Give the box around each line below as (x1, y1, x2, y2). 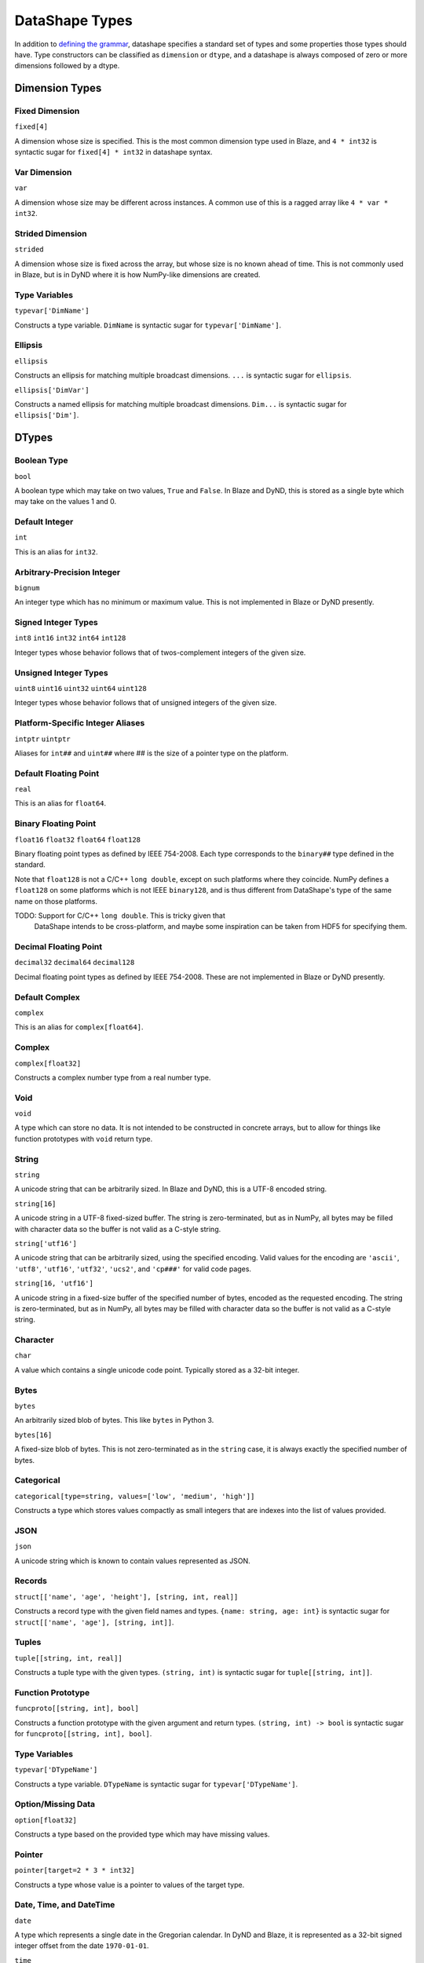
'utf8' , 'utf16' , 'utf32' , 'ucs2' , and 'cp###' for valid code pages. (14, 1264, 251, 1274)
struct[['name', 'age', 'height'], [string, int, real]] (14, 1592, 239, 1601)
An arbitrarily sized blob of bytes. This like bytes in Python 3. (14, 1416, 214, 1425)
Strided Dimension (14, 228, 88, 239)
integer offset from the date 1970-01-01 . (14, 1941, 149, 1950)
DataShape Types (14, 12, 133, 29)
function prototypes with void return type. (14, 1134, 153, 1143)
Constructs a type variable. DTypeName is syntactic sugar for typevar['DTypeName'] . (14, 1779, 298, 1789)
